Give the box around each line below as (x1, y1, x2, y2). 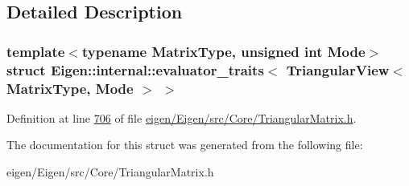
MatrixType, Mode (6, 78, 134, 98)
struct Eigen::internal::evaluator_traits (6, 59, 264, 79)
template (6, 41, 65, 61)
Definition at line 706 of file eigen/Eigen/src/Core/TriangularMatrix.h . (6, 109, 357, 126)
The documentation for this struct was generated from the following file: (6, 136, 363, 153)
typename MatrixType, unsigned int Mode (81, 41, 366, 61)
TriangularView (286, 59, 390, 79)
